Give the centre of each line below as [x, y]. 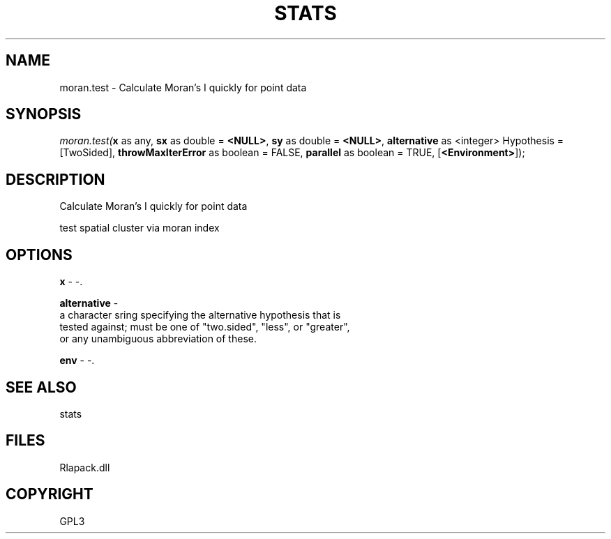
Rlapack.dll [85, 467]
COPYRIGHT [50, 494]
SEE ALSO [41, 387]
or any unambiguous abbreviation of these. [158, 339]
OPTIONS [39, 255]
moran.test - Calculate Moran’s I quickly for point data [183, 87]
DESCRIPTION [55, 179]
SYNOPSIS [44, 114]
